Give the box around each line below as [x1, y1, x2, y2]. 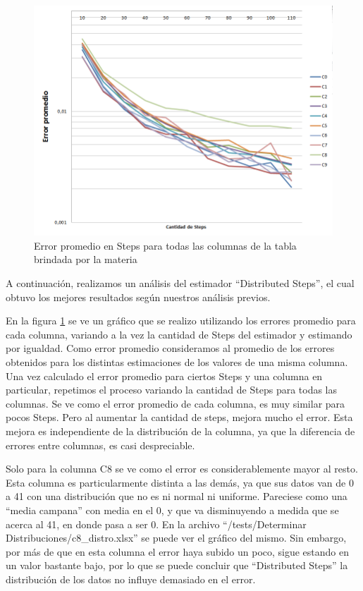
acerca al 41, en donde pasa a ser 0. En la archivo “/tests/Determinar [6, 516, 307, 531]
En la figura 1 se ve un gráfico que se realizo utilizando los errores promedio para [6, 313, 356, 328]
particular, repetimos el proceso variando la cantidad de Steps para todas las [6, 382, 338, 397]
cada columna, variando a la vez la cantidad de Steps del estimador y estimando [6, 327, 352, 341]
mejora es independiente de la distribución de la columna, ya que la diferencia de [6, 423, 355, 438]
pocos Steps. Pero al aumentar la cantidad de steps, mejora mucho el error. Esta [6, 410, 353, 425]
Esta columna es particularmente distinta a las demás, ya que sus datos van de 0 [6, 475, 354, 489]
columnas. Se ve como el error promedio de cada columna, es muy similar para [6, 396, 345, 410]
